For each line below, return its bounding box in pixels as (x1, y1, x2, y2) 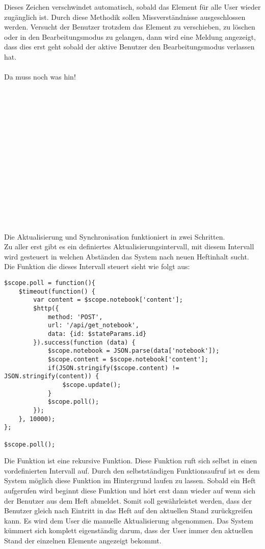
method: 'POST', (47, 313, 103, 321)
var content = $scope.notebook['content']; (33, 296, 183, 304)
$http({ (33, 305, 59, 312)
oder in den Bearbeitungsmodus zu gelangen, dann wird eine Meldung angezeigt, (4, 31, 256, 42)
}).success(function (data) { (33, 338, 136, 346)
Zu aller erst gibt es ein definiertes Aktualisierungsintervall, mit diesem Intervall (4, 241, 254, 252)
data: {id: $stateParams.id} (47, 330, 147, 337)
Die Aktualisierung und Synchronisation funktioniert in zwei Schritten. (4, 231, 225, 242)
